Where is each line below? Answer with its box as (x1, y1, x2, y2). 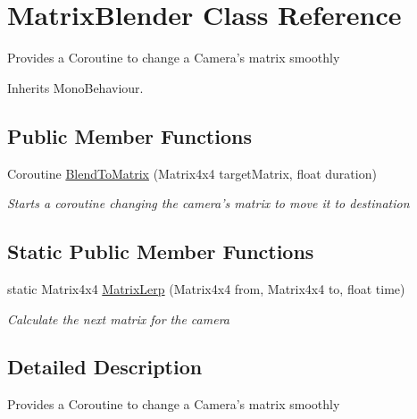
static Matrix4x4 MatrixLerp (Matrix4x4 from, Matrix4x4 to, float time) (7, 279, 405, 297)
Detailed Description (7, 353, 203, 381)
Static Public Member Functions (7, 238, 314, 265)
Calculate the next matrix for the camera (7, 309, 229, 328)
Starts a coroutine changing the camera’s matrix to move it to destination (7, 194, 410, 213)
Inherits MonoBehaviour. (7, 78, 144, 96)
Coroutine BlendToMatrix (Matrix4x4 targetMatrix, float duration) (7, 163, 377, 182)
